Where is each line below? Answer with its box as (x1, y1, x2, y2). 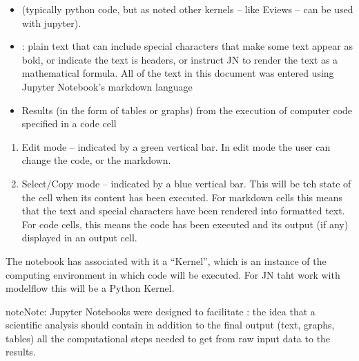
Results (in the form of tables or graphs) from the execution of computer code (21, 102, 353, 117)
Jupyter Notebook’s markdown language (21, 79, 193, 93)
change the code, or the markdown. (21, 153, 171, 167)
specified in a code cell (21, 116, 117, 131)
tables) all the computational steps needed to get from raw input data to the (6, 331, 331, 345)
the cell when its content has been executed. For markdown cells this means (21, 189, 342, 204)
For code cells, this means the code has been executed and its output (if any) (21, 216, 349, 231)
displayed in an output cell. (21, 230, 137, 245)
